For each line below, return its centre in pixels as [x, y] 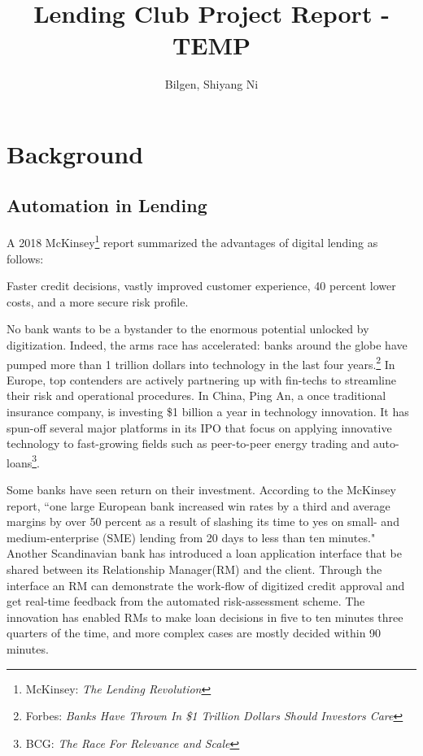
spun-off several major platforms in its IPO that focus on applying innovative [199, 427]
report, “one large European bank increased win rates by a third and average [198, 505]
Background [75, 153]
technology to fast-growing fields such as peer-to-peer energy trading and [188, 443]
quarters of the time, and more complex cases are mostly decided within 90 [194, 633]
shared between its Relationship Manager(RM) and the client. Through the [194, 569]
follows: [25, 258]
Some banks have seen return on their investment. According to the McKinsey [201, 489]
